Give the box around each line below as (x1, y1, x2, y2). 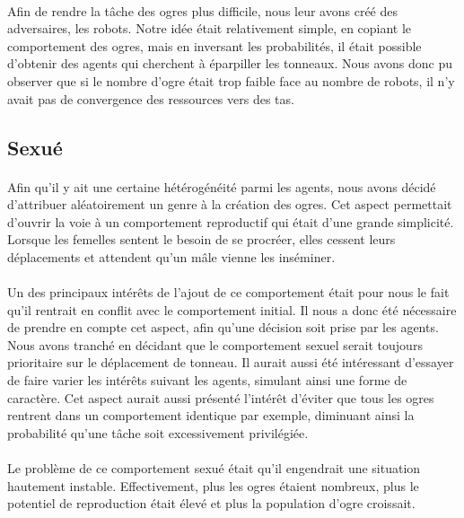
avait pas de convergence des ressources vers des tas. (7, 89, 294, 108)
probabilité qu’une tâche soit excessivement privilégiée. (7, 423, 309, 442)
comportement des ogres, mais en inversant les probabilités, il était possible (7, 36, 422, 55)
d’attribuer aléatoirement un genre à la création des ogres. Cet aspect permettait (7, 195, 452, 214)
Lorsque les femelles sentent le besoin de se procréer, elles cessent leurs (7, 230, 396, 249)
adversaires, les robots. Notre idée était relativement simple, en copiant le (7, 19, 412, 38)
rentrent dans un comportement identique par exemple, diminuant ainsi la (7, 406, 415, 425)
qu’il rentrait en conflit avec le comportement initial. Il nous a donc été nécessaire (7, 300, 457, 319)
